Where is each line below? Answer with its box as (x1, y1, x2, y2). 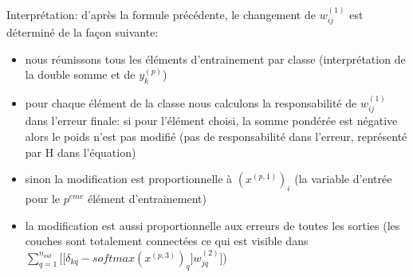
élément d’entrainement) (87, 190, 206, 207)
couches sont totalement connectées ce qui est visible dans (25, 232, 309, 249)
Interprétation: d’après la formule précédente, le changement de (6, 6, 316, 22)
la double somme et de (25, 66, 136, 83)
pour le (25, 190, 61, 207)
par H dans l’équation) (25, 143, 136, 160)
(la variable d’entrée (294, 170, 392, 187)
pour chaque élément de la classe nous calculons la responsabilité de (25, 95, 357, 111)
